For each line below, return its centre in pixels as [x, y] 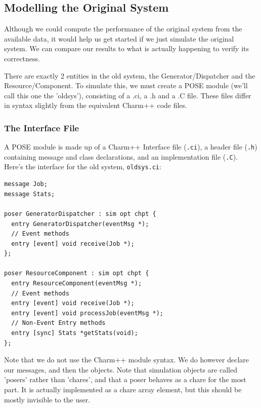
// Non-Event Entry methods [58, 323]
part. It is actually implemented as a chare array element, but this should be [123, 390]
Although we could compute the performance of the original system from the [123, 29]
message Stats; [30, 194]
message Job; [26, 184]
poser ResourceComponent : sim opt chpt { [77, 273]
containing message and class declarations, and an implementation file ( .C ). [121, 156]
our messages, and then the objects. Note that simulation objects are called [121, 369]
